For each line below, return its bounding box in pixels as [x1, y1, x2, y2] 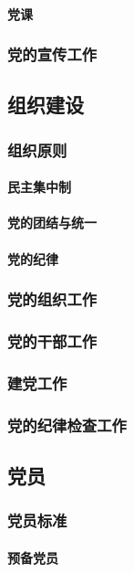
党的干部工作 [7, 329, 98, 352]
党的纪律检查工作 [7, 413, 127, 436]
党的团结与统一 [7, 213, 97, 232]
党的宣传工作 [7, 43, 98, 66]
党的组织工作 [7, 288, 98, 311]
